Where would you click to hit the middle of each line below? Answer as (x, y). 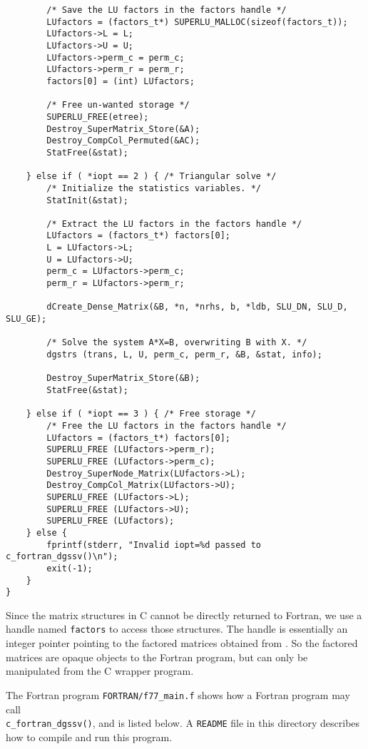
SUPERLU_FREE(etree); (98, 117)
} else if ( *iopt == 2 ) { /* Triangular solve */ (151, 177)
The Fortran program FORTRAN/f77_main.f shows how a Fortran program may (178, 694)
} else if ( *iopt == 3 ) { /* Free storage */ (141, 414)
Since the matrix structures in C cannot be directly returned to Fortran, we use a (184, 615)
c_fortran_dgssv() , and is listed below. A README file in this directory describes (183, 723)
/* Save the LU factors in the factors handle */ (167, 10)
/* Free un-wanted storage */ (118, 105)
